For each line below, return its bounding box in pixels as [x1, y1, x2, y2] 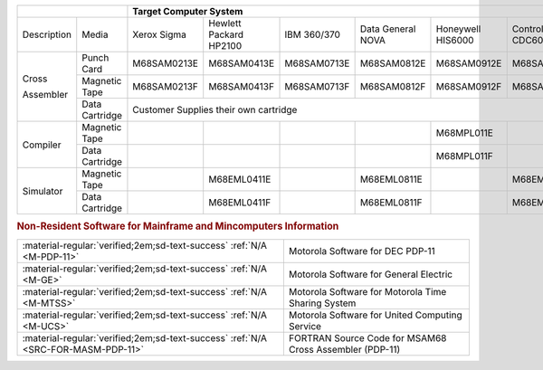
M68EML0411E [208, 173, 271, 185]
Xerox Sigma [132, 28, 187, 41]
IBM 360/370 [284, 28, 341, 41]
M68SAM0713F [284, 81, 350, 92]
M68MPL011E [435, 127, 493, 139]
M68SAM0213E [132, 57, 199, 70]
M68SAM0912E [435, 57, 502, 70]
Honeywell [435, 23, 481, 35]
